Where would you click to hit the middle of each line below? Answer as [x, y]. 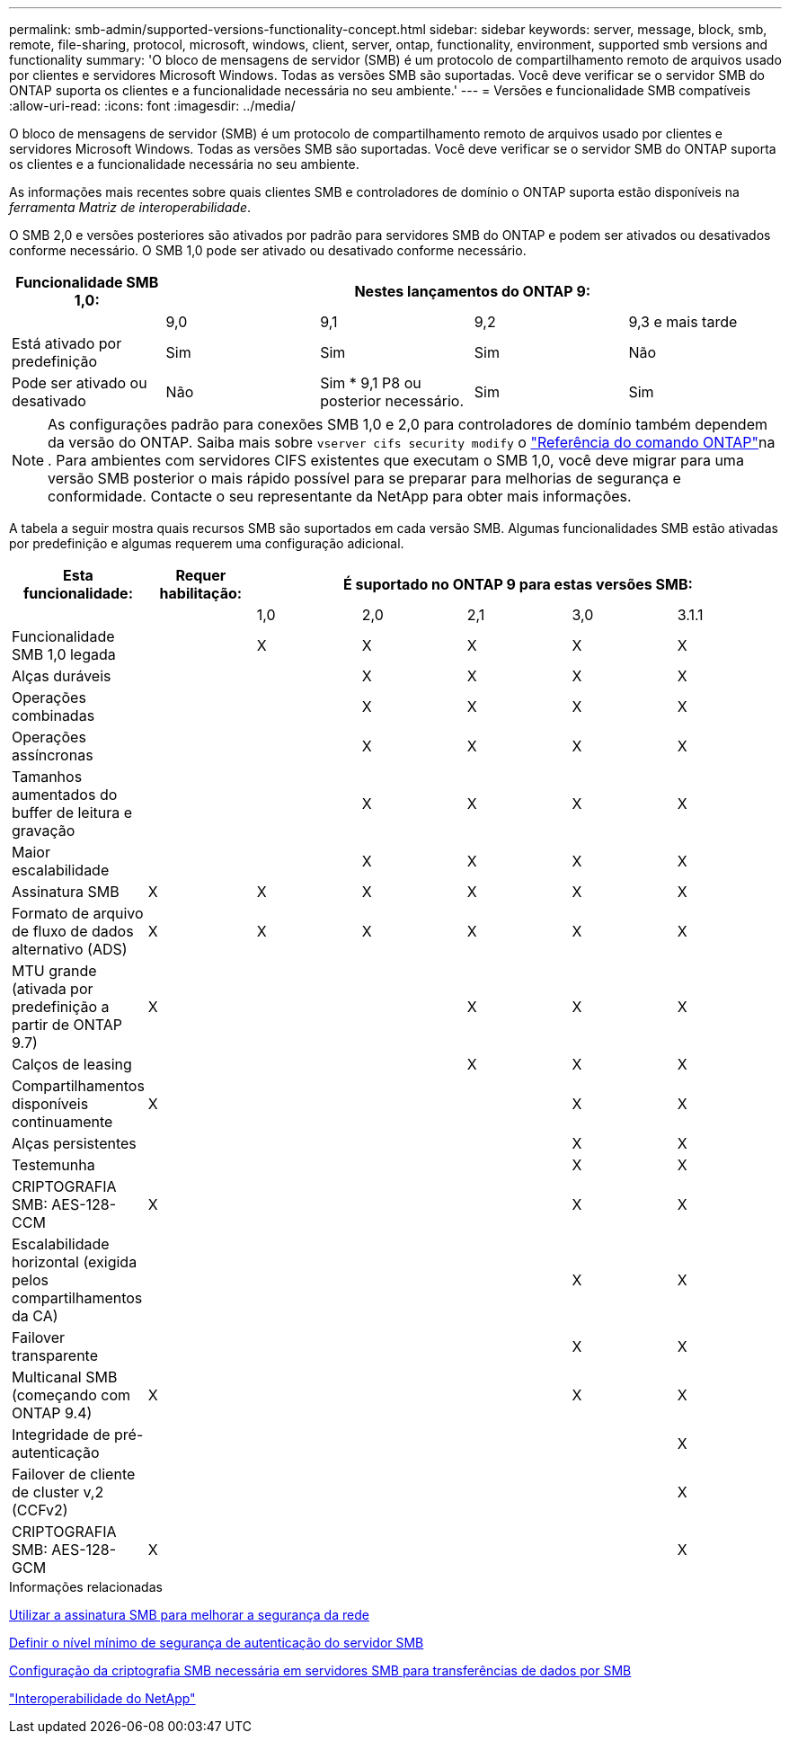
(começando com [71, 1395]
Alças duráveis [62, 676]
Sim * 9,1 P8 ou [371, 383]
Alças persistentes [74, 1143]
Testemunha [53, 1165]
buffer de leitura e [72, 813]
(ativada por [53, 989]
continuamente [62, 1122]
